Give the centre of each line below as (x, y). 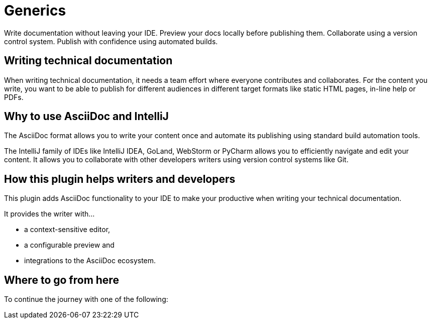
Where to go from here (62, 280)
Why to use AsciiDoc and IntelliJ (86, 117)
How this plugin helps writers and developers (120, 179)
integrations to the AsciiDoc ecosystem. (90, 261)
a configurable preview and (69, 245)
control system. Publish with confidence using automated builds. (111, 41)
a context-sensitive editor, (67, 230)
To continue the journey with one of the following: (86, 299)
